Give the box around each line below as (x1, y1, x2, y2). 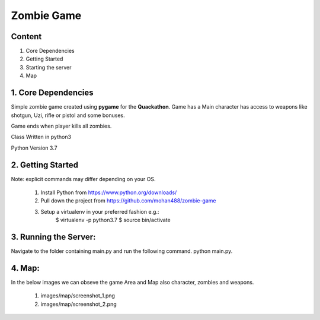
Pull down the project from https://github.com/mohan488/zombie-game (40, 197, 216, 204)
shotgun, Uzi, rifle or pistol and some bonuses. (11, 112, 125, 119)
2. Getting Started (11, 160, 78, 170)
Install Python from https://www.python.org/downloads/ (40, 189, 177, 196)
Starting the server (25, 64, 72, 71)
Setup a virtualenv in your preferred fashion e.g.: (40, 208, 159, 215)
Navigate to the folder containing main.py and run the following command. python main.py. (11, 248, 233, 255)
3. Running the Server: (11, 232, 96, 242)
